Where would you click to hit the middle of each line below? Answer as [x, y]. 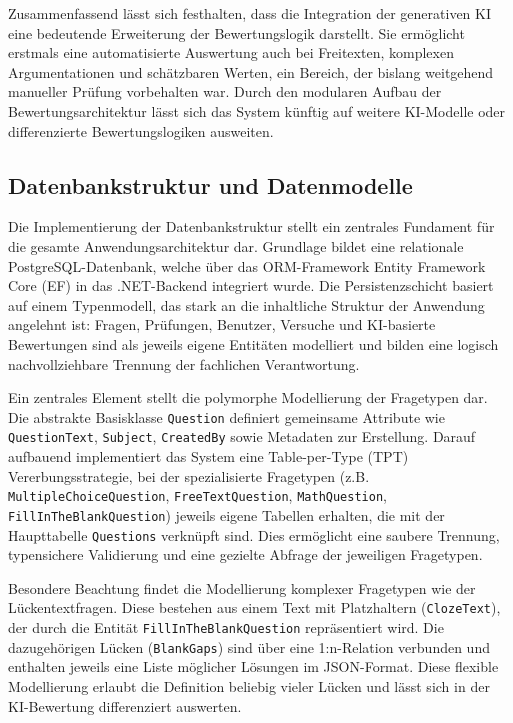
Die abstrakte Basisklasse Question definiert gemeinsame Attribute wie [226, 416]
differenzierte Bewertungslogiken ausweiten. [141, 130]
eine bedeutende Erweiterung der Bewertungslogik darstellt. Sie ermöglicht [236, 32]
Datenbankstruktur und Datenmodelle [210, 184]
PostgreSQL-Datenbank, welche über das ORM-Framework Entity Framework [247, 265]
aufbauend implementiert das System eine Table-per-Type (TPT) [208, 456]
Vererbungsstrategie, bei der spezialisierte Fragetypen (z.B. [189, 475]
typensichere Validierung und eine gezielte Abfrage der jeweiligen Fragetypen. [245, 554]
